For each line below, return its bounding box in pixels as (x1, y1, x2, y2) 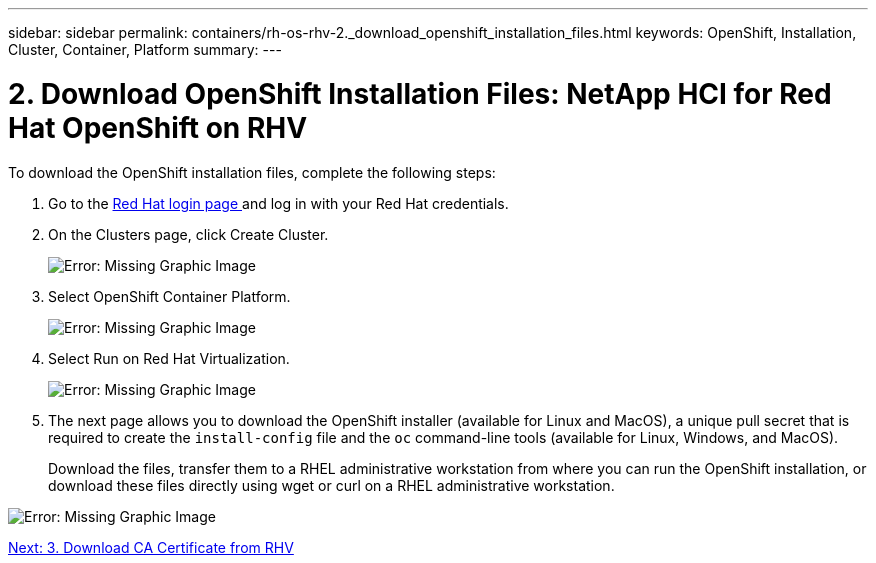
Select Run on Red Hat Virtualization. (48, 349, 290, 367)
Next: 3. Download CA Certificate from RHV (8, 538, 294, 556)
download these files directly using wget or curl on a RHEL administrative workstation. (48, 476, 615, 494)
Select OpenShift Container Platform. (48, 287, 291, 305)
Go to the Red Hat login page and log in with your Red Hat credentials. (48, 194, 509, 212)
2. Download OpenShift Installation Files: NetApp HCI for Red (8, 76, 832, 111)
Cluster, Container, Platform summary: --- (8, 41, 282, 58)
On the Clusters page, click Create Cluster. (48, 225, 329, 243)
